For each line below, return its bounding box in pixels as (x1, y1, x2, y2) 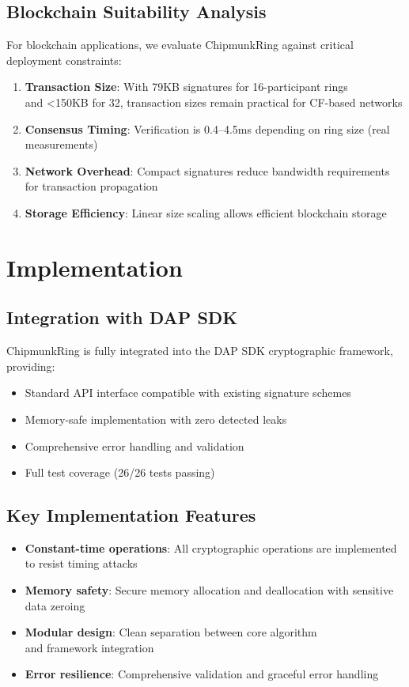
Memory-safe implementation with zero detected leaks (25, 410, 287, 427)
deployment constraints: (6, 51, 122, 68)
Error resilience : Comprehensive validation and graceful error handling (25, 666, 379, 682)
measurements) (25, 136, 98, 153)
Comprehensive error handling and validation (25, 437, 244, 454)
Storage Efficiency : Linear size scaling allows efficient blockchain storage (25, 204, 387, 221)
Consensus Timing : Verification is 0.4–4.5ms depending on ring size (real (25, 120, 390, 137)
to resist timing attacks (25, 555, 138, 572)
